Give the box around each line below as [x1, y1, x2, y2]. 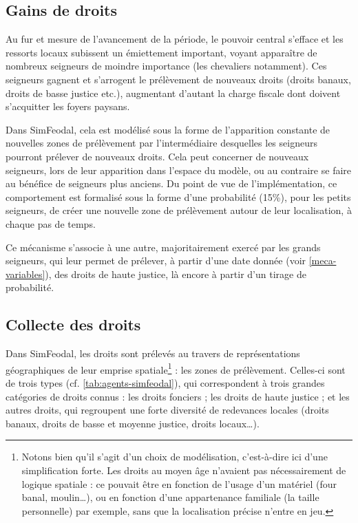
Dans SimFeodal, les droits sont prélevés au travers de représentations [6, 346, 300, 361]
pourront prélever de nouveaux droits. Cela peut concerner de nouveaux [6, 149, 309, 163]
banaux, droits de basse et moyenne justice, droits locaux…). [6, 416, 260, 430]
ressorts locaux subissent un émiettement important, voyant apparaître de [6, 45, 317, 59]
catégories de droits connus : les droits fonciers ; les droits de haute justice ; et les [6, 389, 350, 403]
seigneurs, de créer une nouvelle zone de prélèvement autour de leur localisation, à [6, 203, 352, 217]
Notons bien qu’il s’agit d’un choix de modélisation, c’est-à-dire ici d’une [21, 449, 328, 464]
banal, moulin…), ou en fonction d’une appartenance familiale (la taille [21, 490, 319, 504]
